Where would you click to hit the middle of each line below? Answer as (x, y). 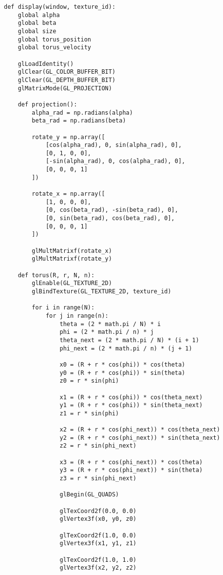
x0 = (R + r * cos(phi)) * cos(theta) (122, 364)
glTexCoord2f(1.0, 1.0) (98, 560)
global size (37, 31)
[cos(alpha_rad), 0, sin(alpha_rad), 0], (114, 145)
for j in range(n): (77, 316)
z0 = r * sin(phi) (89, 381)
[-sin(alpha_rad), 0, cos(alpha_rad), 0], (115, 161)
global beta (37, 23)
